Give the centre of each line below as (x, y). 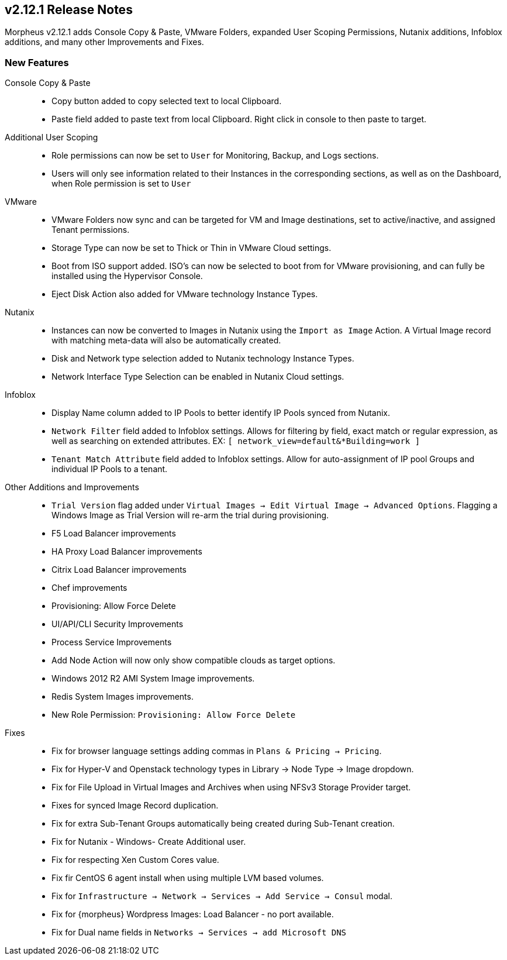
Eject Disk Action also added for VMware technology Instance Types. (185, 294)
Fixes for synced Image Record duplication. (135, 806)
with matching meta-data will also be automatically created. (166, 340)
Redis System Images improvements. (123, 697)
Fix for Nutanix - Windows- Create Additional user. (149, 842)
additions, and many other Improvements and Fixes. (104, 42)
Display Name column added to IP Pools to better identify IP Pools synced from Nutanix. (221, 413)
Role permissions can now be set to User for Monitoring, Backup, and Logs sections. (215, 156)
